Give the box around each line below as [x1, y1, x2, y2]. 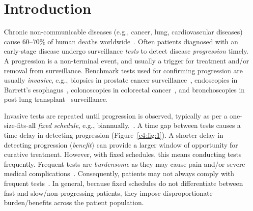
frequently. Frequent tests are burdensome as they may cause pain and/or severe [4, 158, 245, 169]
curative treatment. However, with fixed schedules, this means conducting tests [4, 149, 242, 159]
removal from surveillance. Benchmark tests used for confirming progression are [4, 65, 243, 75]
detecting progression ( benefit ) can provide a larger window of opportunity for [4, 139, 238, 150]
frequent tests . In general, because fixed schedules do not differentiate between [4, 178, 243, 188]
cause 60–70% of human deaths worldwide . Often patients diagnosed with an [4, 36, 238, 46]
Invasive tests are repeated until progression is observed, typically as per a [4, 110, 227, 121]
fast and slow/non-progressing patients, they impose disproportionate [4, 187, 213, 198]
